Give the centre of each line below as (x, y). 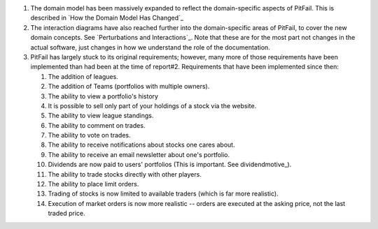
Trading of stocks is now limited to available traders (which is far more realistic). (163, 194)
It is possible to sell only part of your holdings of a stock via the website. (152, 105)
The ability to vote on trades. (89, 135)
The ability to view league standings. (101, 116)
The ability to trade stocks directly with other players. (125, 174)
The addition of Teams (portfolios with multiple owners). (129, 87)
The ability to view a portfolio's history (103, 96)
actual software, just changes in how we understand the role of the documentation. (150, 47)
